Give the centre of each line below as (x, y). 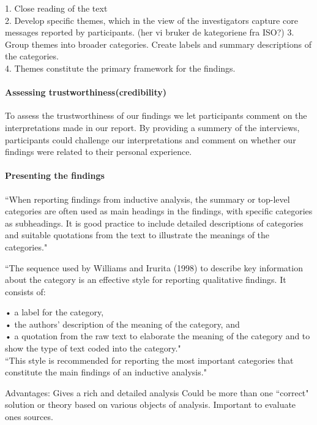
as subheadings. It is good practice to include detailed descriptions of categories (154, 223)
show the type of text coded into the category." (93, 348)
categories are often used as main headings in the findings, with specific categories (159, 211)
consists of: (25, 291)
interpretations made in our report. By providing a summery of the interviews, (152, 127)
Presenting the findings (55, 175)
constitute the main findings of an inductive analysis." (106, 372)
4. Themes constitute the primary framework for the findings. (120, 68)
